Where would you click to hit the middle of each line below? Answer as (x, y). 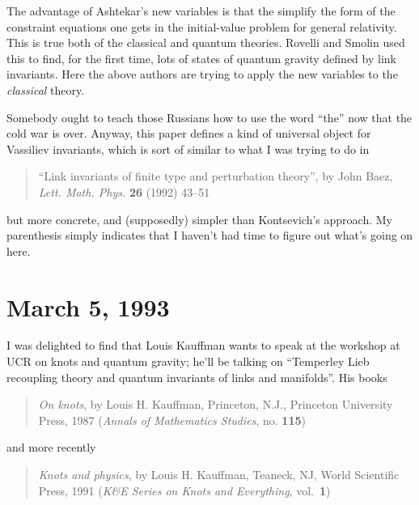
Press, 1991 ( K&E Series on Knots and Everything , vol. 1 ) (184, 490)
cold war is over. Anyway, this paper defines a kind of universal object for (189, 133)
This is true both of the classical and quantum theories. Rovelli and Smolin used (206, 42)
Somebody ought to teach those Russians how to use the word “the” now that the (209, 117)
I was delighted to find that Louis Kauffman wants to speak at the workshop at (203, 345)
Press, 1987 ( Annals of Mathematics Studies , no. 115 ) (172, 420)
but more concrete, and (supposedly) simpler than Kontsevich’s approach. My (199, 219)
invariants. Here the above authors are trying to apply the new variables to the (202, 74)
